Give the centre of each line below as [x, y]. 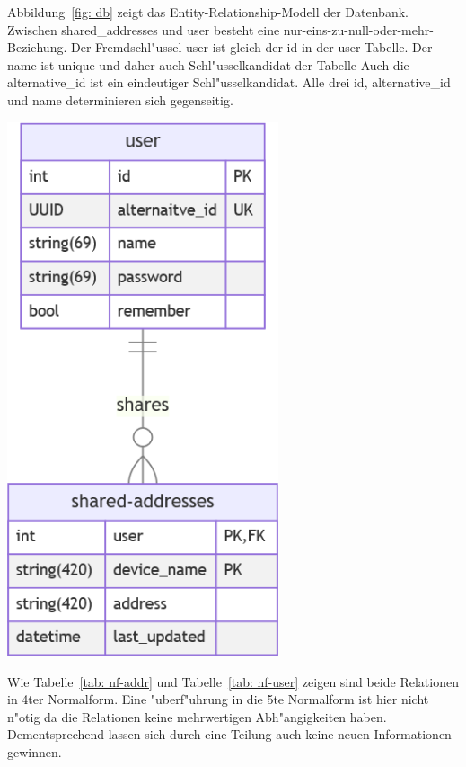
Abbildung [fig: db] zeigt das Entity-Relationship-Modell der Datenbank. [208, 12]
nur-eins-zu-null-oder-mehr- [358, 29]
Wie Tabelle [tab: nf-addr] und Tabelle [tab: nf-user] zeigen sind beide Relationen [233, 681]
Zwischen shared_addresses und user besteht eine [144, 29]
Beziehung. [37, 47]
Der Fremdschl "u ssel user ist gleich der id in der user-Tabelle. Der [251, 47]
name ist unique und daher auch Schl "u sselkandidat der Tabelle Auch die [208, 64]
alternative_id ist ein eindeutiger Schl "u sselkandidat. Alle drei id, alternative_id [229, 82]
